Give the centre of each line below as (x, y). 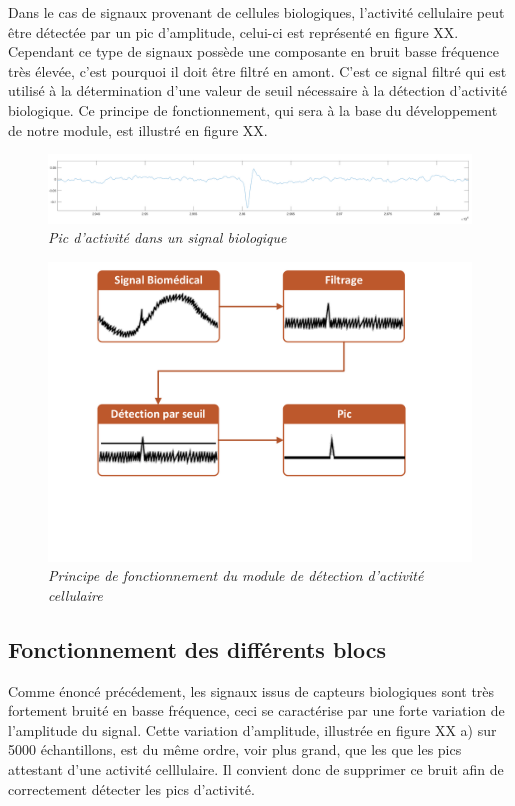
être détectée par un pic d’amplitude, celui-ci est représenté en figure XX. (233, 31)
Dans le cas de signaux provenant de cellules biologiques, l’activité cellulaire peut (256, 12)
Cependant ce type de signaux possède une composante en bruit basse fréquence (253, 51)
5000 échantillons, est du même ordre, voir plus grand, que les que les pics (235, 749)
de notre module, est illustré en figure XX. (138, 129)
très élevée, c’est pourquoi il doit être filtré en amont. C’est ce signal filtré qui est (257, 70)
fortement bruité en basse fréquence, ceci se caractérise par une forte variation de (256, 710)
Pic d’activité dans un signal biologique (167, 237)
